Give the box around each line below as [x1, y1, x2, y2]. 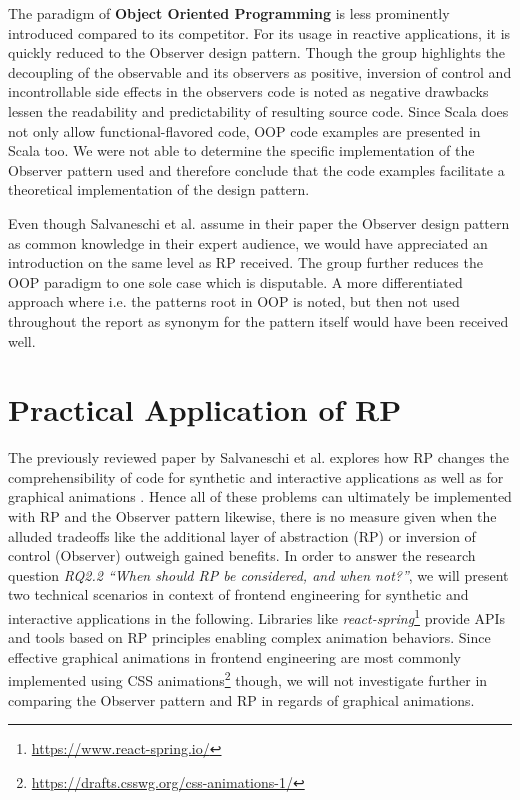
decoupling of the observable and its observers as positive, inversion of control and [8, 61, 512, 82]
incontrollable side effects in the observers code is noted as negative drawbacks [8, 81, 489, 102]
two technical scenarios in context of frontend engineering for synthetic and [8, 584, 469, 605]
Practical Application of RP [8, 389, 402, 430]
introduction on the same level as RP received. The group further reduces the [8, 252, 483, 273]
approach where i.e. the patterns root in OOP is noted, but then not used [8, 291, 460, 312]
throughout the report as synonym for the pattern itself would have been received [8, 310, 509, 331]
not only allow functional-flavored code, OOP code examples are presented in [8, 120, 481, 141]
